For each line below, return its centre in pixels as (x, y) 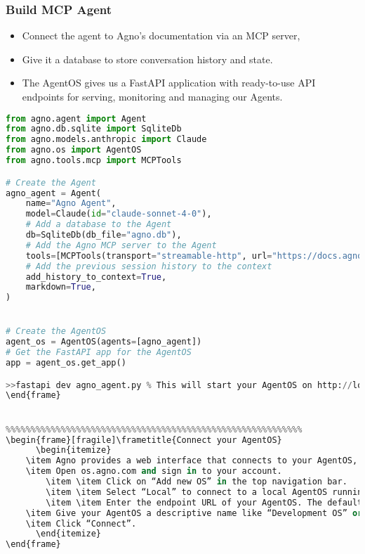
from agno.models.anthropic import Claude (106, 140)
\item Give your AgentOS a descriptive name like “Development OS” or (194, 513)
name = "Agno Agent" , (71, 204)
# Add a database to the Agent (99, 225)
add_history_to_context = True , (96, 277)
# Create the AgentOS (56, 331)
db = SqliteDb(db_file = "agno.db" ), (104, 235)
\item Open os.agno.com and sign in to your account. (154, 471)
